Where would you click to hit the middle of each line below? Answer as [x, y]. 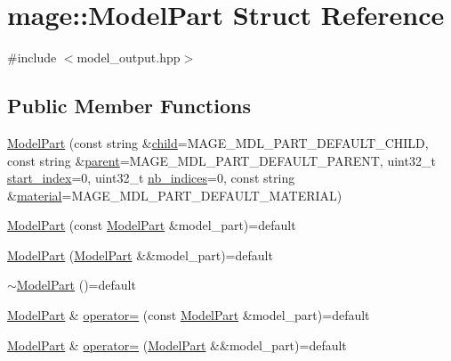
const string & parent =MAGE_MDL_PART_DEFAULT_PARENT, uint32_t [221, 160]
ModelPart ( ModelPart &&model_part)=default [140, 254]
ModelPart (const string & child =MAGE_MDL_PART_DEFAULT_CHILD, [218, 142]
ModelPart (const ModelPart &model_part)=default [152, 225]
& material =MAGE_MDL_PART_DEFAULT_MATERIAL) [175, 195]
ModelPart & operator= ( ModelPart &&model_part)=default [177, 345]
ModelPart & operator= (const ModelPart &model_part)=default [189, 315]
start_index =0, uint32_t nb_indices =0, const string [151, 178]
